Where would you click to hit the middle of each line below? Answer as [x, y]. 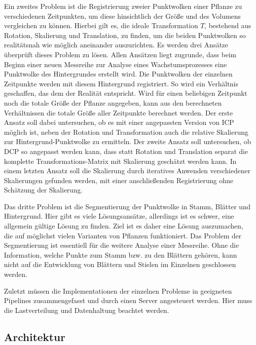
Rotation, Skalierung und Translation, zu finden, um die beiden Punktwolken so [125, 35]
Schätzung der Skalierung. [43, 190]
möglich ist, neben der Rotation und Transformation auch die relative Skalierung [126, 132]
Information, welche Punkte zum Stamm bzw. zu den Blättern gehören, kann [121, 254]
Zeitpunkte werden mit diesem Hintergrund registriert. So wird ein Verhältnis [121, 83]
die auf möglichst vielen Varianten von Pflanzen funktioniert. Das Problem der [123, 235]
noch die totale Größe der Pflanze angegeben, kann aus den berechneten [113, 102]
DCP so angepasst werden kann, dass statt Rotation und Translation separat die [126, 151]
